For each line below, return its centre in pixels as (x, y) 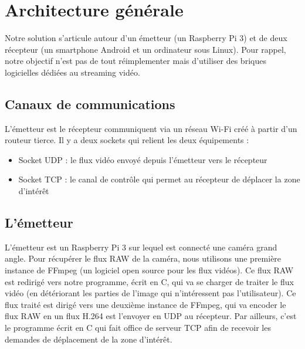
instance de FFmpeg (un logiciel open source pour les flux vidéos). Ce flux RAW (149, 270)
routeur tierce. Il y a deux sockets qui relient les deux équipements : (127, 140)
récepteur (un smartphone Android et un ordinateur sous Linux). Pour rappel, (145, 49)
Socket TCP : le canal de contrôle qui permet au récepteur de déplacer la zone (159, 179)
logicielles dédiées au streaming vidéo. (72, 72)
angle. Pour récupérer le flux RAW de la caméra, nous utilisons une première (143, 258)
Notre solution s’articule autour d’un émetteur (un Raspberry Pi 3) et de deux (146, 38)
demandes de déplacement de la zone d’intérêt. (89, 339)
